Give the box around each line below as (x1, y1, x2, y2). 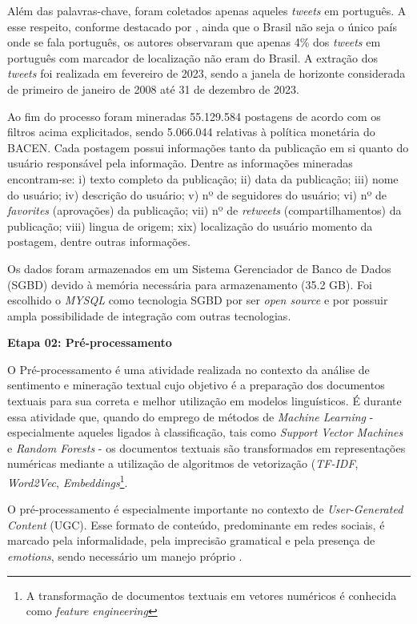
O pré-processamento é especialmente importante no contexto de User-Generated (7, 501, 403, 517)
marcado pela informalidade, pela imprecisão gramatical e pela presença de (7, 532, 375, 549)
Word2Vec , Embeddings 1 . (7, 472, 128, 490)
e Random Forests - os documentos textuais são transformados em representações (7, 439, 406, 456)
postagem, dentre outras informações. (7, 233, 191, 250)
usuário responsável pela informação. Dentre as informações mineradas (7, 155, 353, 171)
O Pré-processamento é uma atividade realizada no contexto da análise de (7, 360, 370, 377)
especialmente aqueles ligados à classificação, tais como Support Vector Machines (7, 424, 403, 441)
